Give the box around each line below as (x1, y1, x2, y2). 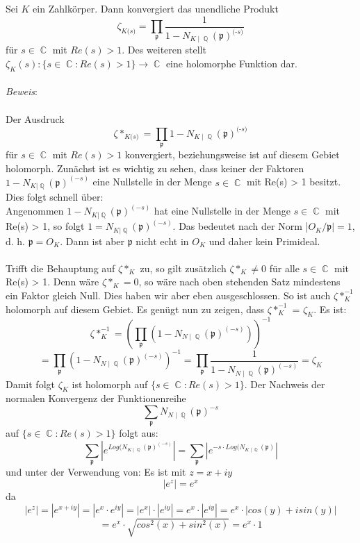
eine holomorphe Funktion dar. (165, 56, 297, 71)
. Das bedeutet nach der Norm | (172, 219, 309, 233)
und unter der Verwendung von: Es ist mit (6, 465, 186, 479)
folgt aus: (119, 426, 158, 440)
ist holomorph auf (72, 376, 148, 391)
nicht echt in (136, 233, 189, 248)
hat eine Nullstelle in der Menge (154, 203, 291, 218)
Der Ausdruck (6, 111, 65, 126)
